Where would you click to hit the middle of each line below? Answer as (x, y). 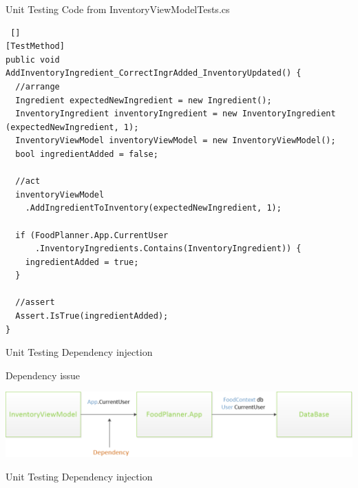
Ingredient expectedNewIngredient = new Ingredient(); (144, 100)
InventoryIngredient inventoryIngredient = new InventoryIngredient (176, 114)
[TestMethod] (35, 46)
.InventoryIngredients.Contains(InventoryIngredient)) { (168, 249)
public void (33, 60)
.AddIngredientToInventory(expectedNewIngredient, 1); (153, 208)
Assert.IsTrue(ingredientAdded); (92, 316)
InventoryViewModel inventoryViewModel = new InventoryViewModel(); (176, 141)
